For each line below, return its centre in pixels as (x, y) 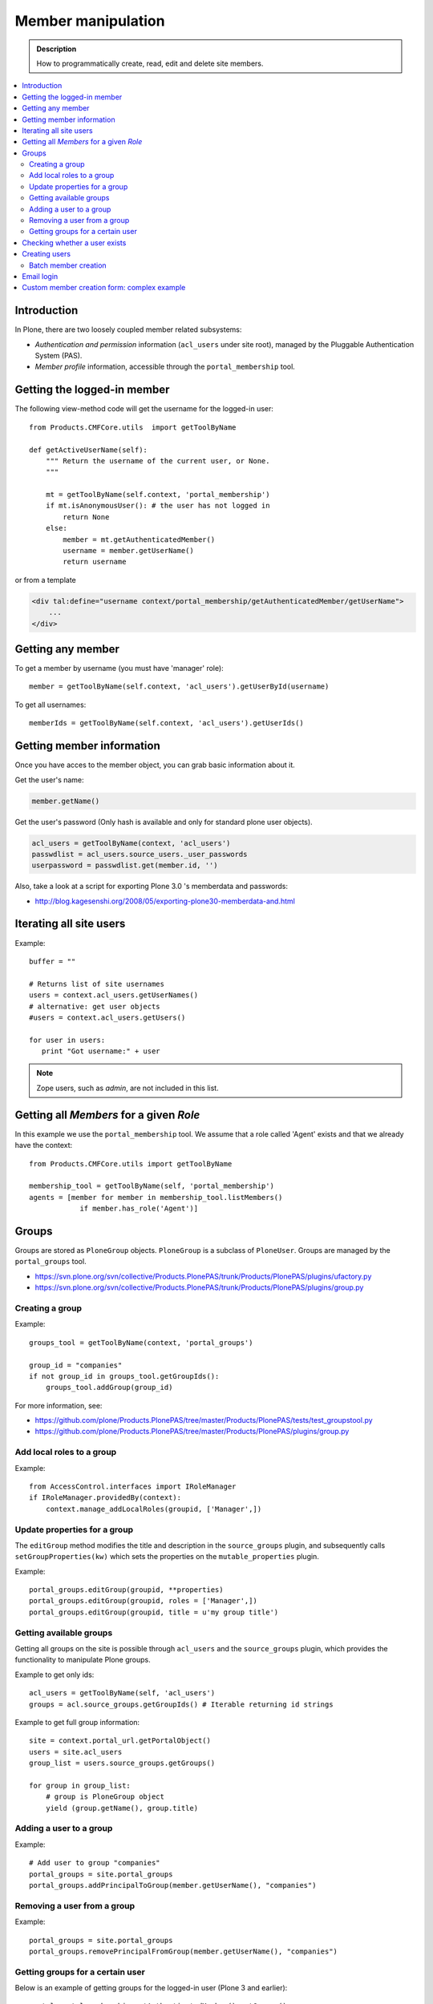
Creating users (47, 254)
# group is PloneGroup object (105, 1797)
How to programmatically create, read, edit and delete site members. (150, 63)
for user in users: (67, 1040)
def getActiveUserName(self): (89, 450)
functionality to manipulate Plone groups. (83, 1660)
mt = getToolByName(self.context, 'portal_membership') (158, 495)
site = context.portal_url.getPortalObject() (120, 1741)
